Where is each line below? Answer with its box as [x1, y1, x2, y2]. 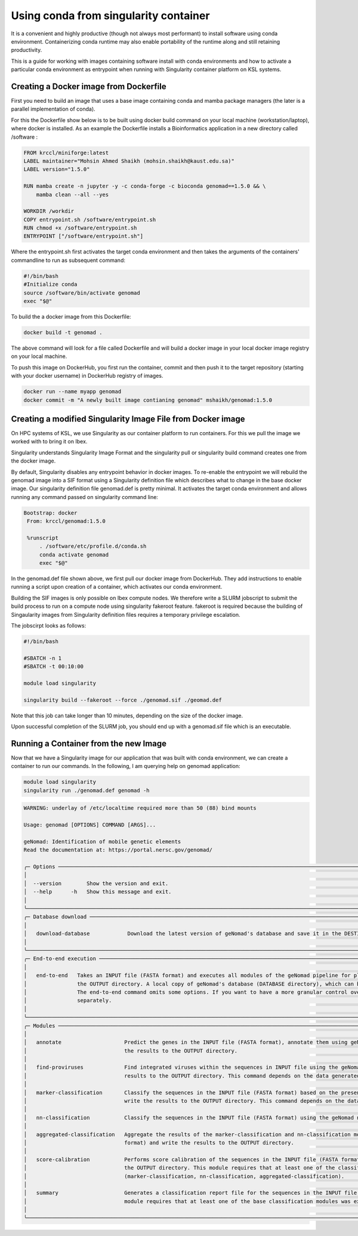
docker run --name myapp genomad [23, 388, 122, 395]
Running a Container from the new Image [11, 738, 167, 748]
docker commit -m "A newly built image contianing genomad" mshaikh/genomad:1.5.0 [23, 396, 273, 403]
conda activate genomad [39, 551, 109, 558]
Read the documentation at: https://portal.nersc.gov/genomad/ [23, 846, 213, 853]
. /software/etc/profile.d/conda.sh [39, 543, 147, 550]
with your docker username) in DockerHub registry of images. [11, 372, 163, 380]
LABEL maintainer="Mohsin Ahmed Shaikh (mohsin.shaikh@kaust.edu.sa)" [23, 157, 235, 164]
